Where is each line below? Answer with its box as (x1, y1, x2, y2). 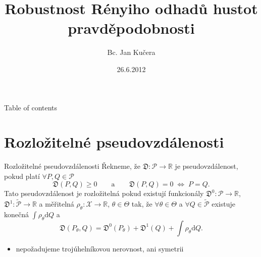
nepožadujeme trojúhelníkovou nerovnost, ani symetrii (16, 243, 184, 253)
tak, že (131, 199, 152, 209)
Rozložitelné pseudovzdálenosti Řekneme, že (4, 161, 141, 171)
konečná (4, 209, 29, 220)
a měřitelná (39, 199, 74, 209)
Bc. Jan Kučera (107, 47, 155, 57)
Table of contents (4, 102, 58, 112)
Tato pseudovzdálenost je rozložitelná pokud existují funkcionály (4, 188, 204, 199)
